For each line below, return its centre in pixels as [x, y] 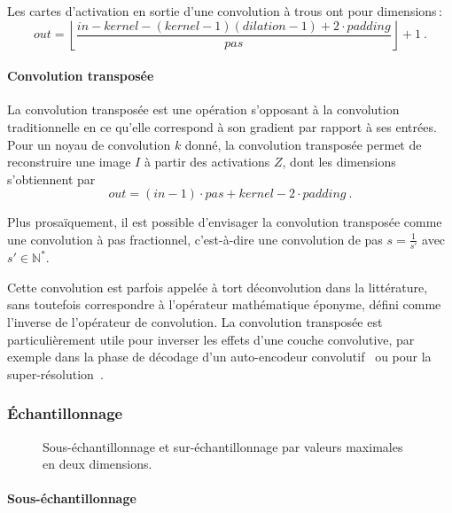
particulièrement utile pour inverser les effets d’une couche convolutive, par [211, 339]
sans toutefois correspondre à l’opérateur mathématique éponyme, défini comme [224, 304]
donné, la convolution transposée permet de [303, 144]
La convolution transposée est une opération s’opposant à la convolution [203, 109]
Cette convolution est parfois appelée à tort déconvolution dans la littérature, [218, 287]
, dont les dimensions [339, 162]
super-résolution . [55, 373]
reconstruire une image [69, 162]
